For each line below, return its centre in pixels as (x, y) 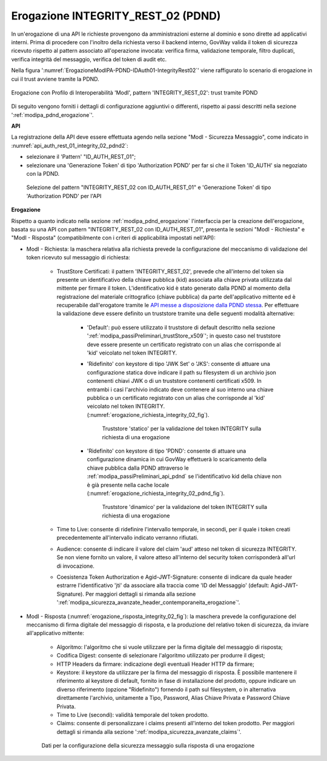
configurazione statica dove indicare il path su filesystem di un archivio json (182, 372)
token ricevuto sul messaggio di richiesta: (78, 258)
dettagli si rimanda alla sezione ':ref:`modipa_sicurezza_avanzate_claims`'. (149, 732)
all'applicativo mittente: (55, 633)
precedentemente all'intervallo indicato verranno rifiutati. (127, 538)
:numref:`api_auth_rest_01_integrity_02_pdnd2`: (70, 145)
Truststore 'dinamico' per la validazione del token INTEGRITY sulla (185, 507)
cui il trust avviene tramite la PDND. (55, 79)
